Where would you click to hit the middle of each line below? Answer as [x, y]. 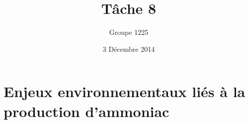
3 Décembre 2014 [129, 49]
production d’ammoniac [86, 111]
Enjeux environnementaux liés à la [124, 91]
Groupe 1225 [129, 32]
